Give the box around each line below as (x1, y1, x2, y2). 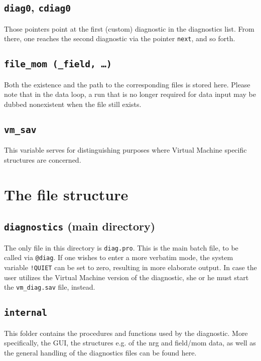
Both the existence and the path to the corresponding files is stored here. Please (4, 79, 250, 89)
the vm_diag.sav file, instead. (4, 282, 95, 292)
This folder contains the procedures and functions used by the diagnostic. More (4, 327, 248, 338)
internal (4, 307, 47, 318)
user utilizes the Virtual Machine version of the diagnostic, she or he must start (4, 272, 249, 282)
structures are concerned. (4, 154, 81, 165)
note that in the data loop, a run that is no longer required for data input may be (4, 89, 256, 99)
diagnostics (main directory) (4, 218, 156, 234)
